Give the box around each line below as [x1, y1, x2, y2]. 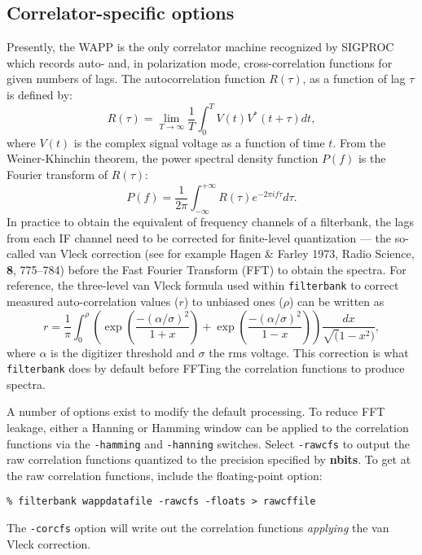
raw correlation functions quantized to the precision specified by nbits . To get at [7, 451, 411, 468]
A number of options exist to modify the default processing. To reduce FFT [7, 403, 385, 420]
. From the [332, 133, 386, 151]
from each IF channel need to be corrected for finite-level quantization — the [7, 229, 392, 246]
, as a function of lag [302, 70, 406, 87]
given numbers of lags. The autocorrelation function [7, 70, 266, 87]
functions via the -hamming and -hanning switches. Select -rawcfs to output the [7, 435, 411, 452]
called [7, 245, 35, 262]
